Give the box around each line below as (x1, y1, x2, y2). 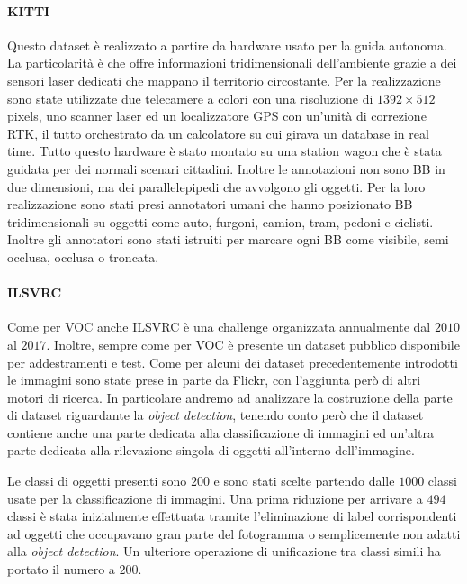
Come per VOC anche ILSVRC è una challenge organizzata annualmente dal (7, 317, 431, 336)
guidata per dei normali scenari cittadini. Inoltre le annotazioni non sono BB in (7, 159, 445, 178)
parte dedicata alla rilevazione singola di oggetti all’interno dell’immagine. (7, 441, 415, 460)
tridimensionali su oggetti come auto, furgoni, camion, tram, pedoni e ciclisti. (7, 212, 434, 231)
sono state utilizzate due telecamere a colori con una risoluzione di (7, 88, 373, 107)
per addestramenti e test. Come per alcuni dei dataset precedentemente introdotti (7, 352, 458, 371)
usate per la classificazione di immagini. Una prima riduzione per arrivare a (7, 488, 423, 507)
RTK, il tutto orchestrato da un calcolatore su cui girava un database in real (7, 123, 429, 142)
